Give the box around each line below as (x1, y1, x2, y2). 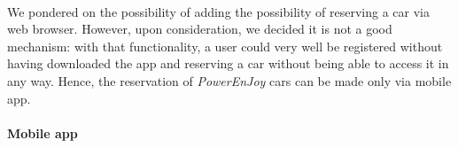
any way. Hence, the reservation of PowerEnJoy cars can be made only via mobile (7, 71, 452, 90)
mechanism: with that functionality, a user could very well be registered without (7, 36, 443, 55)
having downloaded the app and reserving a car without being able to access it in (7, 54, 449, 73)
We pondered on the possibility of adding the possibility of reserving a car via (7, 2, 430, 20)
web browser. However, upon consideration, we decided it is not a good (7, 19, 392, 38)
